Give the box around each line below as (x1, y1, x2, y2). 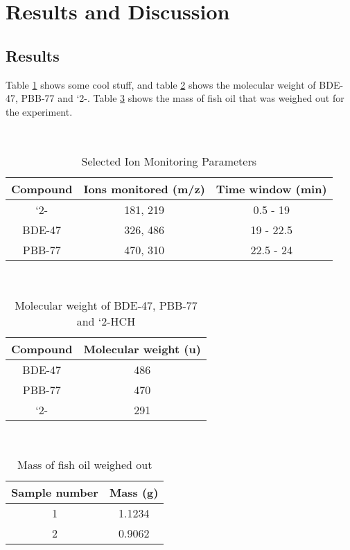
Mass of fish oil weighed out (17, 456, 152, 473)
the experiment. (6, 104, 73, 118)
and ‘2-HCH (76, 312, 136, 329)
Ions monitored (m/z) (83, 180, 205, 197)
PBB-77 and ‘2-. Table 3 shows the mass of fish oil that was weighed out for (21, 91, 344, 105)
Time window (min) (216, 180, 327, 197)
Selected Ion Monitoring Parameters (81, 152, 256, 169)
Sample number (11, 484, 98, 501)
